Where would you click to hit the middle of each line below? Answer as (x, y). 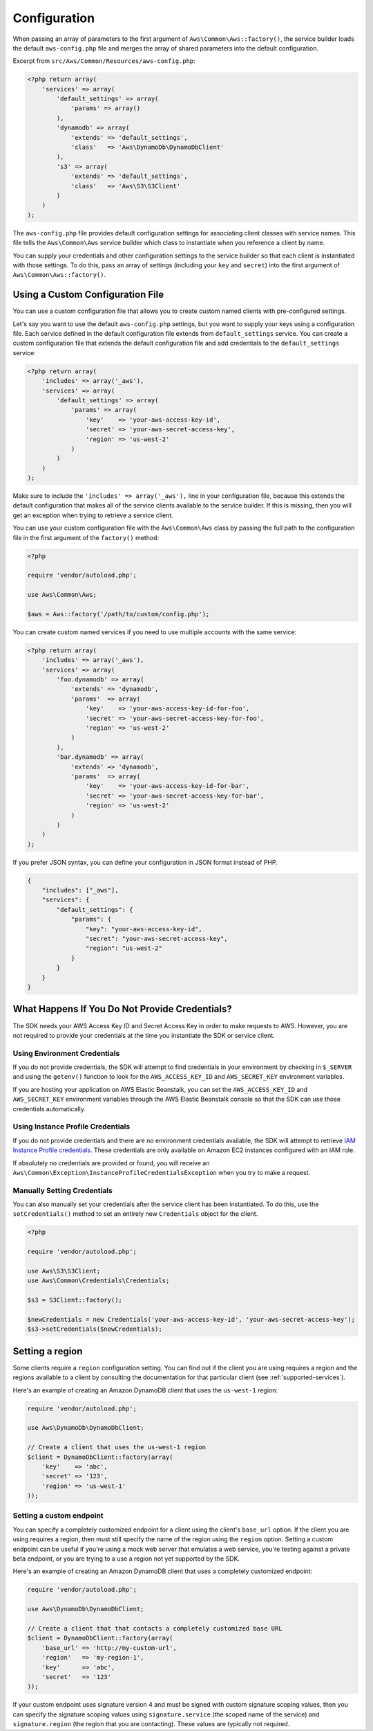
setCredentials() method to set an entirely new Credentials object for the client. (135, 1214)
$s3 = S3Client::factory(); (75, 1300)
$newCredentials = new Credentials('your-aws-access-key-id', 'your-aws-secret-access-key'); (191, 1319)
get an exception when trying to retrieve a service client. (93, 515)
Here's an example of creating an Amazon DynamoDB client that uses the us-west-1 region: (145, 1390)
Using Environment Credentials (66, 1053)
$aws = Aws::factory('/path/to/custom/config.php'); (118, 614)
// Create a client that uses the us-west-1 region (117, 1447)
